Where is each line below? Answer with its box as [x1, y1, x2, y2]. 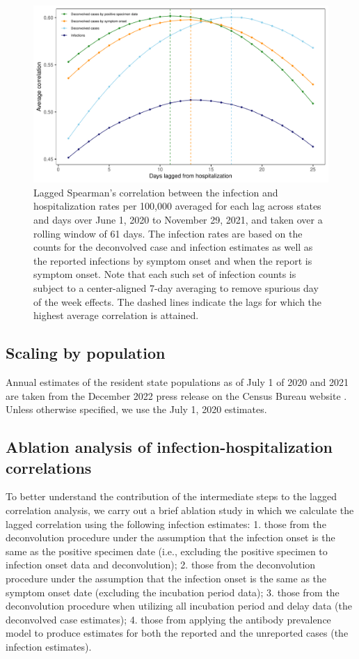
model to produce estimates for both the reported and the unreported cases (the [6, 626, 349, 640]
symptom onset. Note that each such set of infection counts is [33, 267, 296, 281]
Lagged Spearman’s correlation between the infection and [33, 185, 278, 199]
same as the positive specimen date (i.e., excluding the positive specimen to [6, 543, 328, 558]
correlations [6, 456, 92, 478]
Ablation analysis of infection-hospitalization [6, 436, 333, 458]
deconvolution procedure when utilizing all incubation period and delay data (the [6, 598, 352, 613]
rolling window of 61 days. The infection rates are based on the [33, 226, 303, 240]
